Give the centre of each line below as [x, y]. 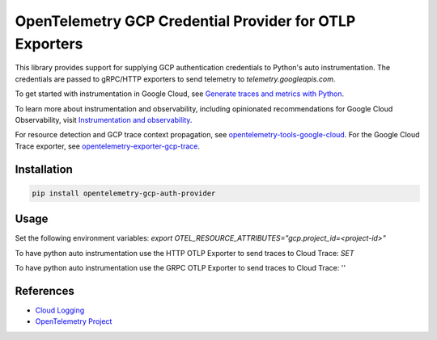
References [45, 291]
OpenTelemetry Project [74, 321]
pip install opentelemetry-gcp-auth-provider [124, 193]
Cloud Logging [60, 310]
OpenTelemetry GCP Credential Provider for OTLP [185, 21]
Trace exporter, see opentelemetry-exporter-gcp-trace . [108, 146]
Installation [44, 169]
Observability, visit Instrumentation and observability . [104, 120]
